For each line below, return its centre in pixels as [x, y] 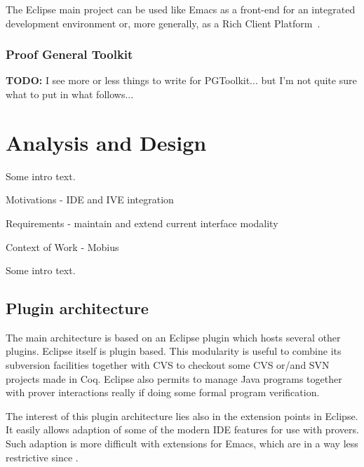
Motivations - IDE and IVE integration [90, 199]
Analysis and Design [106, 142]
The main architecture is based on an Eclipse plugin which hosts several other [173, 337]
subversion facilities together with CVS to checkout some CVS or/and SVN [168, 365]
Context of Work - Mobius [62, 246]
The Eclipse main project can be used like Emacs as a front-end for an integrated [181, 9]
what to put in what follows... [70, 94]
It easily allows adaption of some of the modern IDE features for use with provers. [182, 429]
